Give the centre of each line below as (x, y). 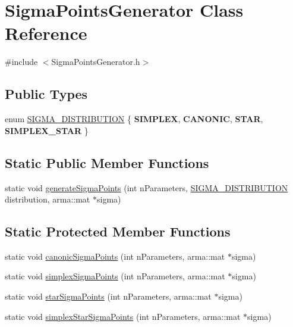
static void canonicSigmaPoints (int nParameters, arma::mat (115, 256)
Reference (46, 33)
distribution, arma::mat (48, 199)
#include (21, 62)
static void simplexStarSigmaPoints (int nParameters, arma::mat (123, 316)
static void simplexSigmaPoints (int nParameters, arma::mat (115, 276)
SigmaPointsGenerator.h (96, 62)
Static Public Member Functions (107, 162)
